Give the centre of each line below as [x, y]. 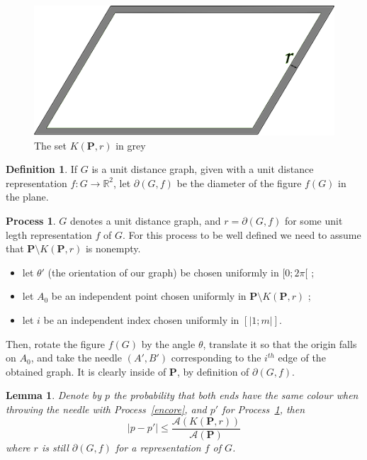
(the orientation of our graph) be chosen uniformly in [163, 272]
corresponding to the [216, 358]
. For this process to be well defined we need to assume [242, 234]
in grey [131, 145]
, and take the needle [76, 358]
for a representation [158, 447]
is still [55, 447]
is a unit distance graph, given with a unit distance [203, 169]
